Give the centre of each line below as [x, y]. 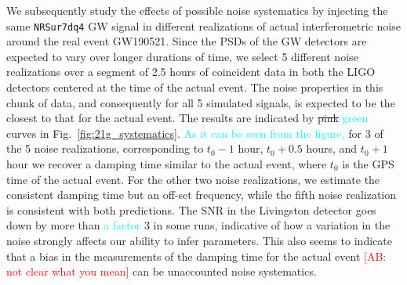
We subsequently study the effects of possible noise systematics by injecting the [197, 10]
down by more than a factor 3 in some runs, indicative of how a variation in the [198, 225]
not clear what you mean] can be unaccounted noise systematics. [162, 271]
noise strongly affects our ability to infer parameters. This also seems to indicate [199, 240]
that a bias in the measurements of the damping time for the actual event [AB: [196, 256]
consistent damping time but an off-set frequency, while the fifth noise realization [201, 195]
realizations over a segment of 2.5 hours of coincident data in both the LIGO [191, 72]
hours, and [332, 148]
